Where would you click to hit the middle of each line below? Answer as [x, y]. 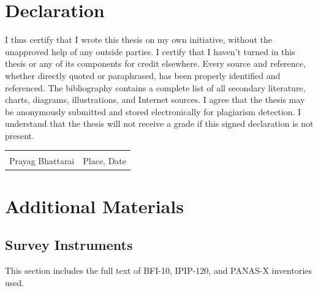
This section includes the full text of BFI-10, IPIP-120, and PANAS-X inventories [159, 270]
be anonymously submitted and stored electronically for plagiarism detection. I [153, 111]
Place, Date [105, 161]
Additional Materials [94, 206]
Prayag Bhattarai [42, 161]
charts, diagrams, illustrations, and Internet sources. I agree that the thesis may [155, 100]
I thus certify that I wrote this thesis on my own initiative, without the [138, 40]
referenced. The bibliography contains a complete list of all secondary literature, [155, 87]
